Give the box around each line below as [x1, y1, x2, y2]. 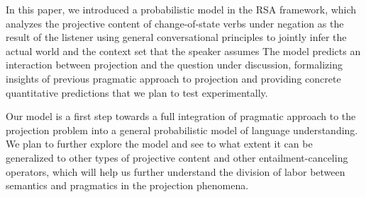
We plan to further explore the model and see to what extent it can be [6, 136, 313, 151]
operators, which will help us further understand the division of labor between [6, 164, 345, 179]
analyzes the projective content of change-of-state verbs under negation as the [6, 16, 344, 30]
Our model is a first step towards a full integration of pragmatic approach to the [6, 109, 356, 124]
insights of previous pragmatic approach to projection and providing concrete [6, 71, 341, 85]
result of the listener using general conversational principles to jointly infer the [6, 30, 347, 44]
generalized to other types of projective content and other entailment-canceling [6, 150, 348, 165]
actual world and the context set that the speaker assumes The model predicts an [6, 43, 361, 58]
